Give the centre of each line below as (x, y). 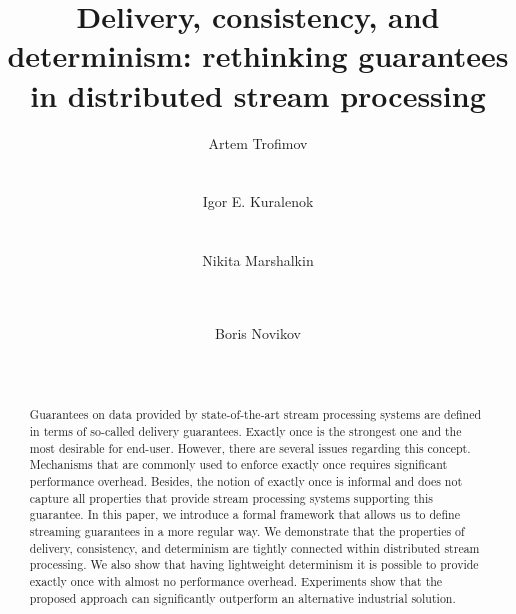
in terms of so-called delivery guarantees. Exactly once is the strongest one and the (245, 431)
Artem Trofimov (258, 142)
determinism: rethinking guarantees (258, 55)
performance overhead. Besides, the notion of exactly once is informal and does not (246, 481)
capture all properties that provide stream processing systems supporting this (231, 497)
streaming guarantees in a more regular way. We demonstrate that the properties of (247, 531)
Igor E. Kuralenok (258, 201)
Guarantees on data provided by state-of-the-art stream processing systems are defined (255, 414)
